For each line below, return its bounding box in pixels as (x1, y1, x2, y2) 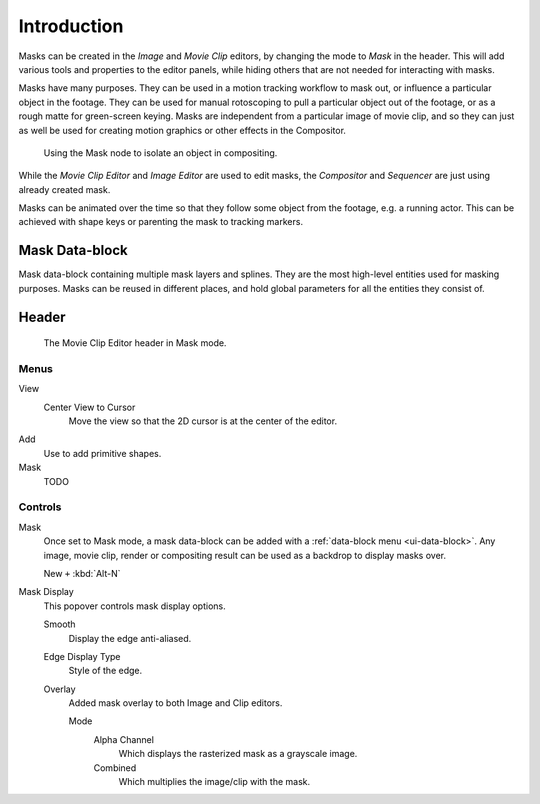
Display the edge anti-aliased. (68, 632, 192, 644)
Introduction (18, 15, 124, 37)
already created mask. (18, 183, 111, 195)
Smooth (43, 618, 76, 630)
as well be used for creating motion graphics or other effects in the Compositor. (18, 124, 347, 136)
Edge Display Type (43, 650, 121, 662)
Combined (93, 761, 137, 774)
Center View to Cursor (43, 401, 136, 413)
